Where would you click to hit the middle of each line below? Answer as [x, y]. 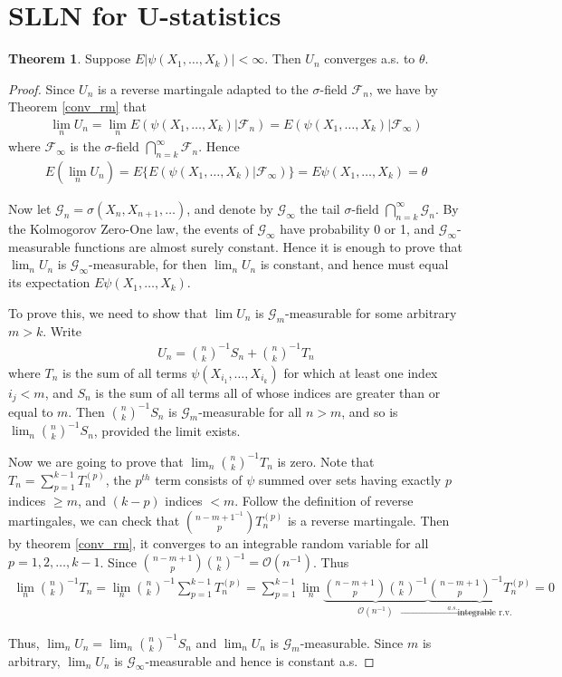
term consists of [199, 479]
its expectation [49, 282]
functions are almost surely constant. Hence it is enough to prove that [268, 246]
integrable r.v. [485, 613]
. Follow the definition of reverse [324, 501]
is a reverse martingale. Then [368, 521]
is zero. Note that [326, 461]
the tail [320, 208]
